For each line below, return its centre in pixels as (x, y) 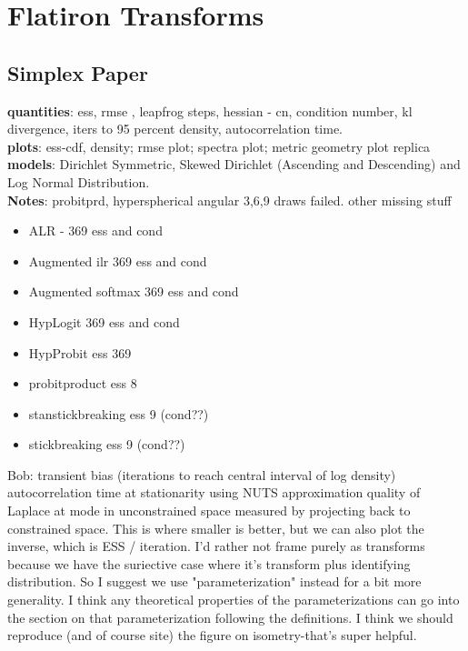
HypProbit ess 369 (80, 352)
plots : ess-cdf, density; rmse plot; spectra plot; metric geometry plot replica (219, 146)
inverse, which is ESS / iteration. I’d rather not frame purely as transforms (216, 546)
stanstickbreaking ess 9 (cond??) (119, 413)
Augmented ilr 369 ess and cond (118, 260)
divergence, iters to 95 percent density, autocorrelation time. (175, 129)
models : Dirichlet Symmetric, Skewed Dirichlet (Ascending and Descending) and (234, 164)
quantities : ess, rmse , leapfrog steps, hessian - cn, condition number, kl (210, 110)
